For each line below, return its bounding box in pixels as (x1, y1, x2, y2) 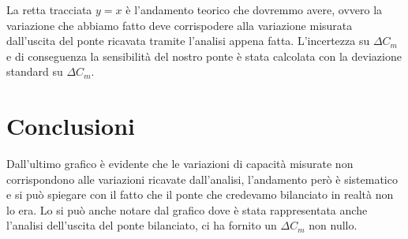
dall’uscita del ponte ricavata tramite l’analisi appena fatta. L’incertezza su (6, 32, 370, 49)
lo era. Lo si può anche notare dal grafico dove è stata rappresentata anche (6, 201, 368, 218)
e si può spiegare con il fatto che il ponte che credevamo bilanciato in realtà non (6, 186, 394, 203)
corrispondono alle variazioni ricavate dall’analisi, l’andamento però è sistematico (6, 170, 398, 187)
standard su (6, 63, 63, 80)
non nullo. (309, 217, 357, 233)
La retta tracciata (6, 2, 92, 17)
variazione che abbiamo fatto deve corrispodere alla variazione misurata (6, 17, 353, 33)
